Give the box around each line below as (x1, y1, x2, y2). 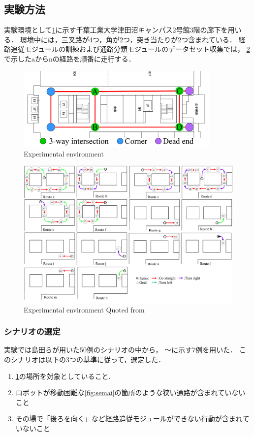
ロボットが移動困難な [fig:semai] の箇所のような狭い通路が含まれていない (15, 387, 246, 398)
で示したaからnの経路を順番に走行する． (4, 53, 135, 63)
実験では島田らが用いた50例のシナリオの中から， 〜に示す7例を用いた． (4, 344, 237, 355)
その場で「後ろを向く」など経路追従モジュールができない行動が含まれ (15, 413, 243, 424)
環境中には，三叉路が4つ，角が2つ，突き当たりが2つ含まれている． (20, 34, 236, 44)
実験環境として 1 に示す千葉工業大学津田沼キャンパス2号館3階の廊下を (4, 25, 228, 35)
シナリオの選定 (4, 325, 61, 338)
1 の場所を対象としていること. (15, 371, 111, 381)
